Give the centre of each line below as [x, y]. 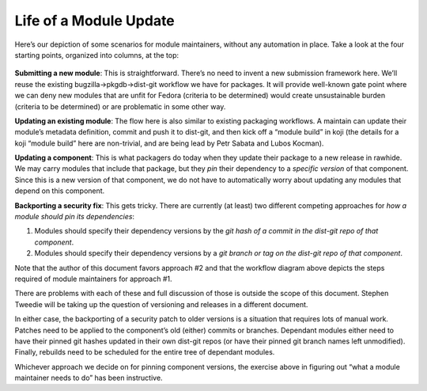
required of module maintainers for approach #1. [94, 279]
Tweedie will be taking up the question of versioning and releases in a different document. [161, 304]
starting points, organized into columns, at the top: [97, 55]
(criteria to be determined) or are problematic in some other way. [120, 106]
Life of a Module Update [95, 21]
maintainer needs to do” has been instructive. [89, 378]
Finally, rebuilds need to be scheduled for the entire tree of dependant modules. [145, 352]
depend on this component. [60, 191]
